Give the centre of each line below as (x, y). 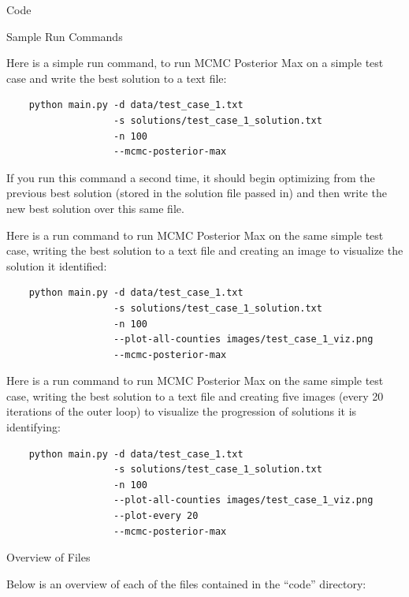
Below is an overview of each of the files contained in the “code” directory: (186, 583)
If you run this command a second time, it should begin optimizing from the (191, 177)
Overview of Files (48, 557)
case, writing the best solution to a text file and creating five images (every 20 (195, 396)
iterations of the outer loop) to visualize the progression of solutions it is (182, 411)
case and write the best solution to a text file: (117, 78)
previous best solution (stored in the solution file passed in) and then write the (197, 193)
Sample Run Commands (65, 36)
